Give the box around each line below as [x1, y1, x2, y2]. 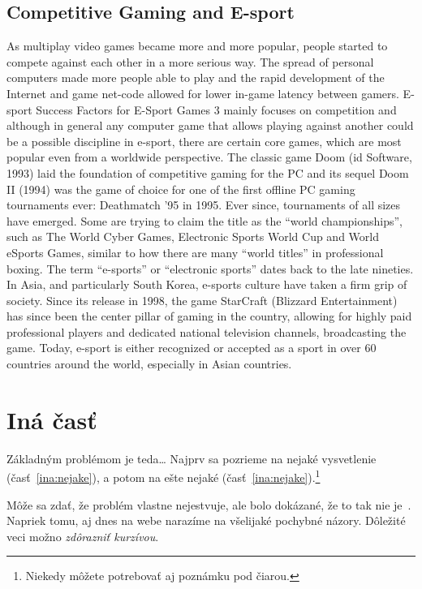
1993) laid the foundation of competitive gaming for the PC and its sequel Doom [6, 164, 409, 181]
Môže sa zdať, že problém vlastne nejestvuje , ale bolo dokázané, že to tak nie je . [6, 496, 411, 513]
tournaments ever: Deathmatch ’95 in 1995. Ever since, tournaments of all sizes [6, 196, 401, 213]
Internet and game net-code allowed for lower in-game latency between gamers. [6, 84, 399, 101]
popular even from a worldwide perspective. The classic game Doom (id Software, [6, 148, 412, 166]
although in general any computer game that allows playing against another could [6, 117, 414, 134]
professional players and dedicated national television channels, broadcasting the [6, 323, 407, 340]
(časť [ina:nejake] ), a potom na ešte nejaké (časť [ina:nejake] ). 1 [6, 466, 321, 486]
